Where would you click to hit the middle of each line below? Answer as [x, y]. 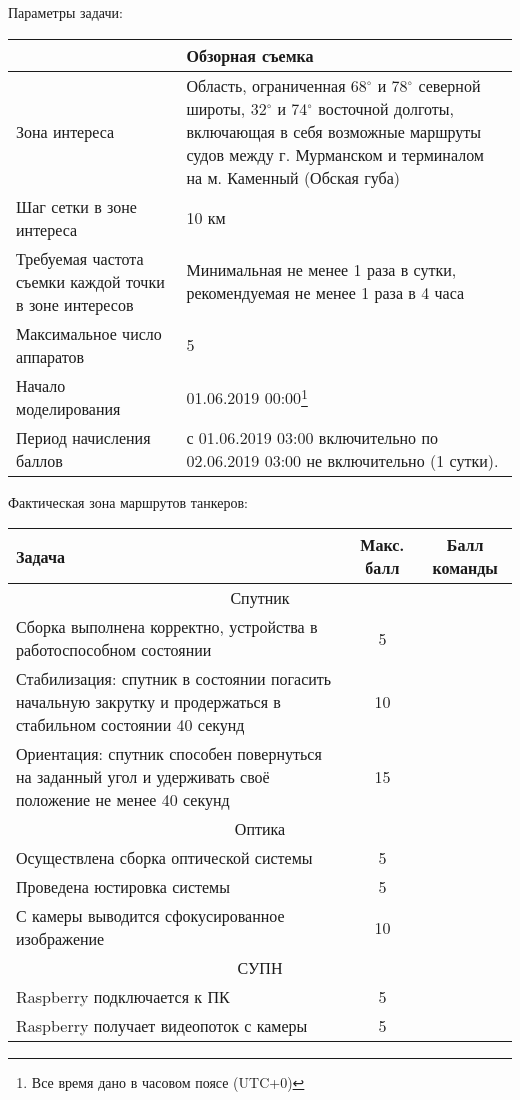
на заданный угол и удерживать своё [143, 777]
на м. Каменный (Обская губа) [293, 177]
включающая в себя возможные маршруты [334, 131]
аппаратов [50, 356]
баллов [39, 460]
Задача [40, 556]
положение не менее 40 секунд [123, 800]
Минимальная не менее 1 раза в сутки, [321, 270]
